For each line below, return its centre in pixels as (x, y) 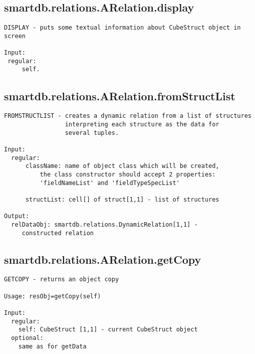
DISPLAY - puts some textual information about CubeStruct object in (122, 28)
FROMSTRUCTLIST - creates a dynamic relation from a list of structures (128, 116)
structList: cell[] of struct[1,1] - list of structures (122, 199)
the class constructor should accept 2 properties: (128, 174)
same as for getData (52, 346)
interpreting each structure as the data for (142, 124)
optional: (27, 338)
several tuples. (92, 133)
